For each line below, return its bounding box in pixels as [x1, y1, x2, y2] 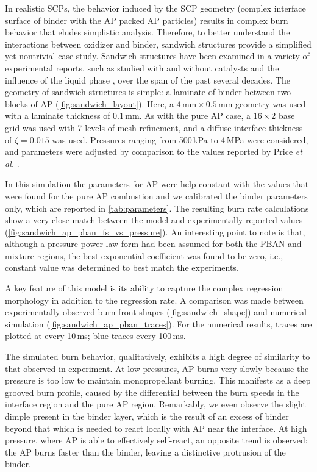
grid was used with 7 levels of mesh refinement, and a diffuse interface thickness [5, 121, 303, 134]
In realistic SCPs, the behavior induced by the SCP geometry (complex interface [5, 2, 306, 14]
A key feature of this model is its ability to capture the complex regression [5, 282, 283, 295]
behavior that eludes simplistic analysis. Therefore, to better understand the [5, 26, 290, 38]
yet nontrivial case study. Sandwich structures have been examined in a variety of [5, 49, 310, 62]
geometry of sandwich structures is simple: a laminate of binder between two [5, 85, 291, 98]
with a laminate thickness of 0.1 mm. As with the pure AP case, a [5, 109, 251, 122]
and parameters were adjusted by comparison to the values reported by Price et [5, 145, 302, 158]
